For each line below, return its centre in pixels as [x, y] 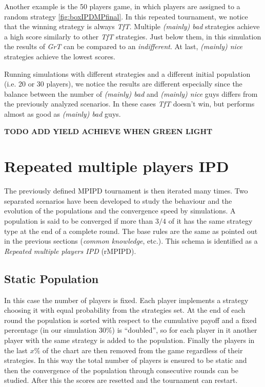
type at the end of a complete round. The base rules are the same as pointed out [131, 231]
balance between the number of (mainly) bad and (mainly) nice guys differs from [131, 93]
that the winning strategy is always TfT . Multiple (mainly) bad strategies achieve [132, 26]
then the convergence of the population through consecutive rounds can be [121, 370]
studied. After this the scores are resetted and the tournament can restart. [121, 380]
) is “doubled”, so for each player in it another [185, 330]
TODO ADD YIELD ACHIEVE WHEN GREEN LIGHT [108, 131]
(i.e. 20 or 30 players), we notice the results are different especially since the [123, 84]
